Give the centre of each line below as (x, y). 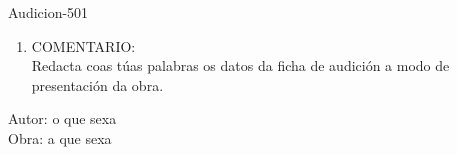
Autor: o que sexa (62, 118)
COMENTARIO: (83, 45)
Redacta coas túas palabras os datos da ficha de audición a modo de (240, 65)
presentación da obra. (97, 84)
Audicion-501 (48, 12)
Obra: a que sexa (60, 137)
